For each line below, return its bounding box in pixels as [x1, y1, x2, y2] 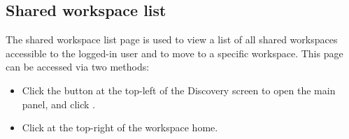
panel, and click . [22, 96, 96, 111]
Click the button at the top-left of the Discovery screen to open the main [22, 82, 336, 97]
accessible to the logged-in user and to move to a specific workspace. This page [6, 45, 343, 60]
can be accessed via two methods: [6, 59, 150, 74]
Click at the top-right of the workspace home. [22, 120, 218, 135]
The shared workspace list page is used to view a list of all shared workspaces [6, 32, 338, 47]
